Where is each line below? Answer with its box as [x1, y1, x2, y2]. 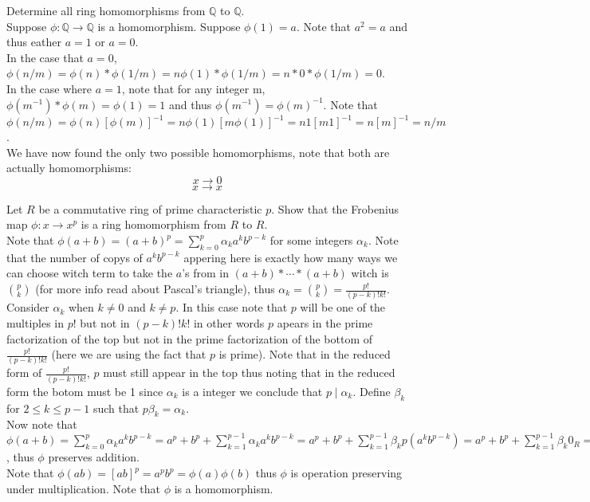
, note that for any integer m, [121, 80, 265, 96]
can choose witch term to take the [6, 265, 173, 281]
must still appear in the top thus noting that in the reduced [103, 364, 395, 381]
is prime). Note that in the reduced [218, 346, 391, 363]
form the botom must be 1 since [6, 382, 163, 399]
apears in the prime [277, 314, 373, 331]
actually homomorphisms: [6, 159, 132, 176]
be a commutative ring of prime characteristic [38, 200, 262, 217]
